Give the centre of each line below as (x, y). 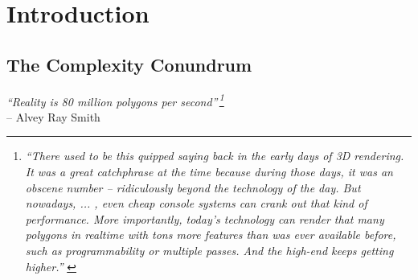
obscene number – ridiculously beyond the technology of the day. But (193, 187)
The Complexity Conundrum (129, 64)
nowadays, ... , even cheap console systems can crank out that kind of (196, 203)
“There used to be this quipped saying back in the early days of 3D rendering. (215, 156)
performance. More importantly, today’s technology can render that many (205, 218)
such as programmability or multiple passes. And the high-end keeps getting (209, 250)
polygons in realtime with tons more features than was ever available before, (211, 235)
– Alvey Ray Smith (53, 116)
